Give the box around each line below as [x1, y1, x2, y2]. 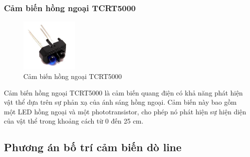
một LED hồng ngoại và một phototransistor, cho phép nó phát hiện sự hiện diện [4, 106, 247, 116]
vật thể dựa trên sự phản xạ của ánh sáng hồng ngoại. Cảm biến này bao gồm [4, 97, 237, 107]
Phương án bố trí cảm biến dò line [4, 140, 182, 155]
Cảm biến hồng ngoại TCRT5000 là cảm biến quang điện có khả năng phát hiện [4, 87, 243, 97]
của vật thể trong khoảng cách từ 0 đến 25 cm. [4, 116, 144, 126]
